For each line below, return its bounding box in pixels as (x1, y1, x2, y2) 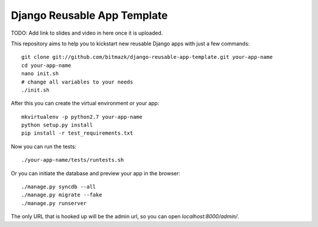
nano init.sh (21, 71, 59, 77)
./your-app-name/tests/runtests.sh (21, 156, 124, 163)
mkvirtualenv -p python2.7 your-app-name (21, 113, 143, 120)
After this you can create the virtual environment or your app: (11, 100, 160, 107)
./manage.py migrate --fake (21, 192, 102, 198)
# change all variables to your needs (21, 78, 134, 85)
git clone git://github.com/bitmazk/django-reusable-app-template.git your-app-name (21, 54, 273, 61)
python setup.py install (21, 122, 93, 129)
